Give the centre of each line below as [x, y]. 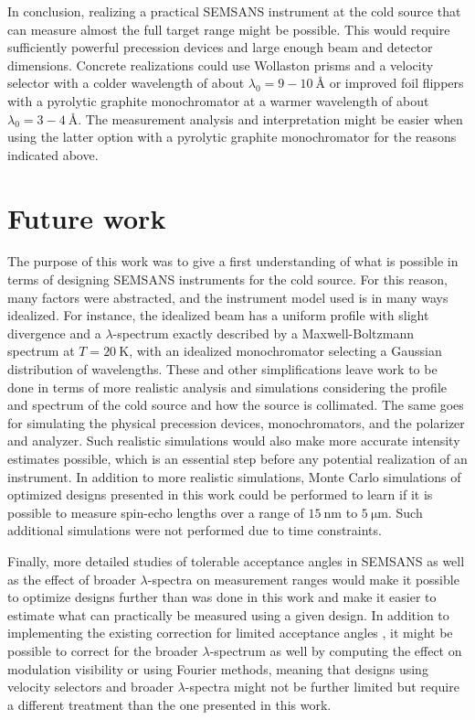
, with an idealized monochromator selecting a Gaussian [285, 351]
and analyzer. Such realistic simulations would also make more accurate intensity [234, 441]
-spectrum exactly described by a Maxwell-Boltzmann [263, 333]
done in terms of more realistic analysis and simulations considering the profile [227, 387]
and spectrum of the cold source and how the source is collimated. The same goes [236, 405]
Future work [87, 217]
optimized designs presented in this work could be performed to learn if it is [220, 494]
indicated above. [53, 154]
